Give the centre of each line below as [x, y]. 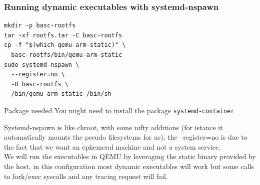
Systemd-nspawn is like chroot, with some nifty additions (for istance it [113, 127]
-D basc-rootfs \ [40, 84]
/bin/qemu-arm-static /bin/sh [61, 94]
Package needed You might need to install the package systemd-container [119, 110]
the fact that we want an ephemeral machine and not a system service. [112, 146]
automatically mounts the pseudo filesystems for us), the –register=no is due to [126, 137]
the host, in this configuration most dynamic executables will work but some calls [129, 166]
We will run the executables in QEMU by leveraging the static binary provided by [130, 156]
